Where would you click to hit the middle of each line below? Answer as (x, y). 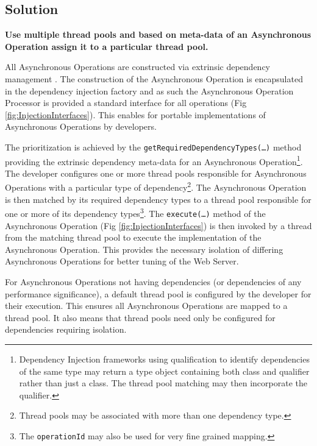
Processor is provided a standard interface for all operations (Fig (126, 103)
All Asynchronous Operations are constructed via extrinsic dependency (137, 67)
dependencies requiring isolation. (66, 329)
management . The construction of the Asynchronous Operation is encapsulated (154, 78)
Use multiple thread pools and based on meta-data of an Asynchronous (158, 34)
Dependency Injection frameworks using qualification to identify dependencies (164, 359)
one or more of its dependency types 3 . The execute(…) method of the (135, 212)
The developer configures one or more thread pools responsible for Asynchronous (156, 173)
